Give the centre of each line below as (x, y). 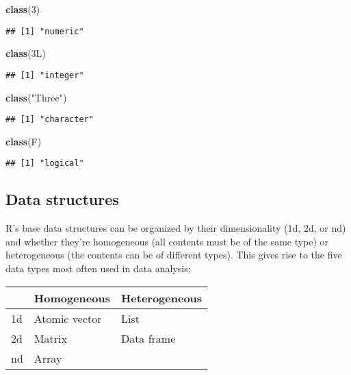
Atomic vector (68, 318)
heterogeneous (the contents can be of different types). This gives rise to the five (174, 255)
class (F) (24, 141)
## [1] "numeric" (45, 31)
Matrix (50, 338)
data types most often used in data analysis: (98, 268)
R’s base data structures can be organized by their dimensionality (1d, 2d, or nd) (176, 228)
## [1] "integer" (45, 75)
